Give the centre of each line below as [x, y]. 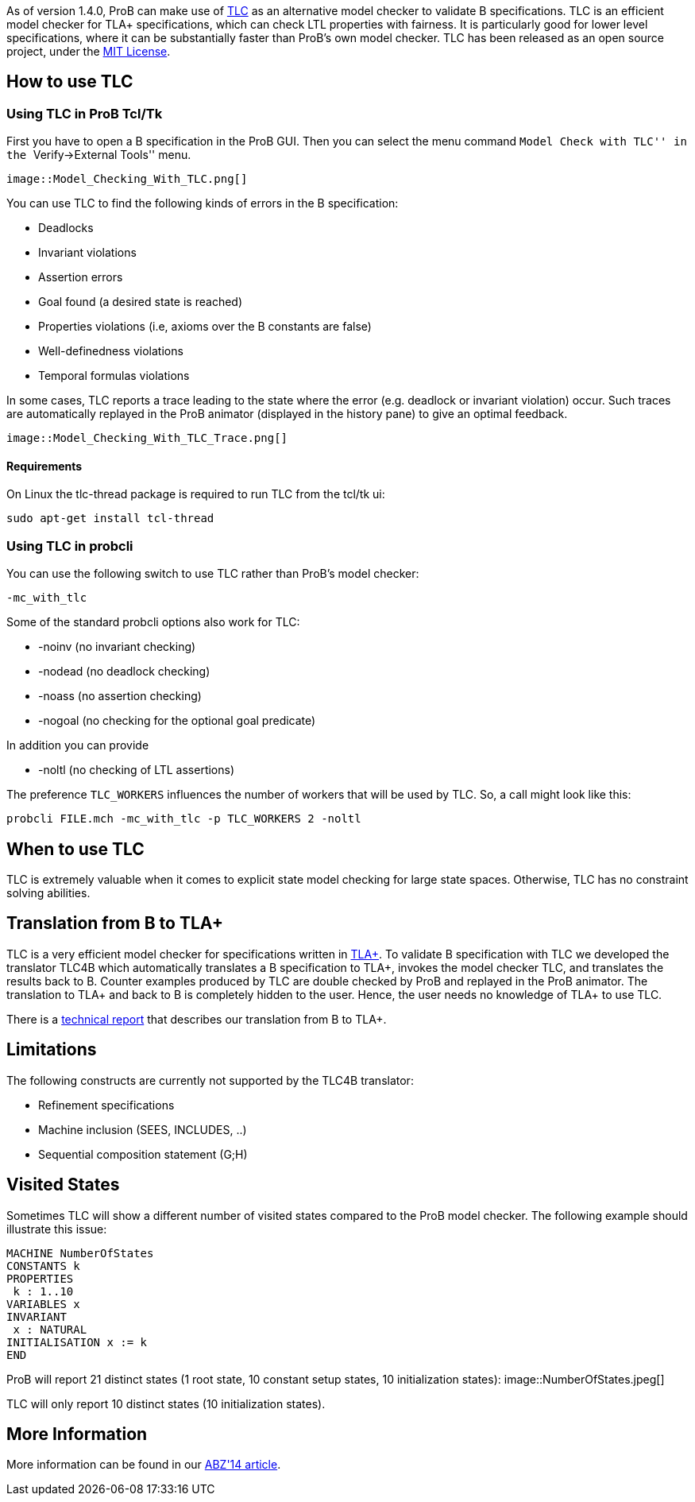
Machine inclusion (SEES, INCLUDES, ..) [143, 1129]
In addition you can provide [78, 745]
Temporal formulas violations [114, 376]
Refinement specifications [106, 1105]
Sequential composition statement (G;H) [143, 1154]
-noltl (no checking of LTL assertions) [137, 770]
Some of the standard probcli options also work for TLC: [153, 622]
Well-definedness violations [111, 351]
